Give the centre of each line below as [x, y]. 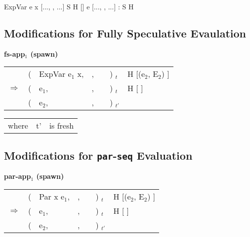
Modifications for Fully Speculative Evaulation [125, 33]
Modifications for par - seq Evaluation [98, 155]
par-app [18, 176]
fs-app [15, 53]
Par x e [52, 196]
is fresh [62, 126]
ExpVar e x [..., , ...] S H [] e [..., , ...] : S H [69, 6]
